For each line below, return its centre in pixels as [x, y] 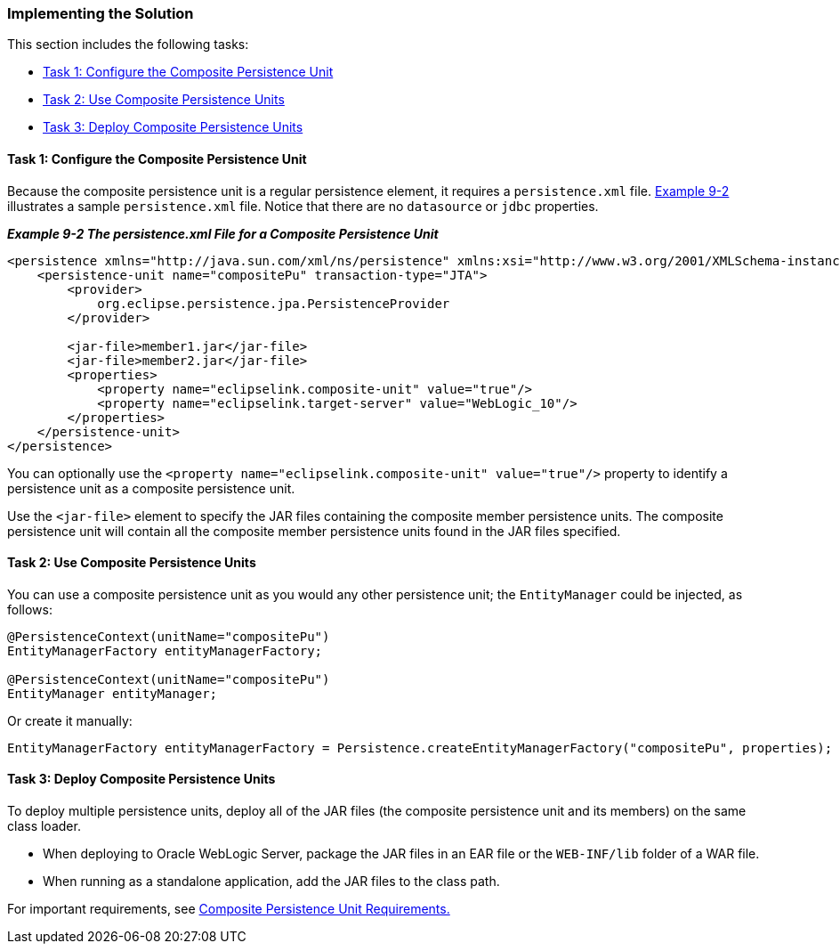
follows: [30, 609]
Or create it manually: [70, 720]
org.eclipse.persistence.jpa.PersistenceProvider [274, 303]
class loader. [44, 826]
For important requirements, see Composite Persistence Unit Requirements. [229, 909]
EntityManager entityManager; [113, 693]
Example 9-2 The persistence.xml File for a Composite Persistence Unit [223, 233]
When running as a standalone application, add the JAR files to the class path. [271, 882]
